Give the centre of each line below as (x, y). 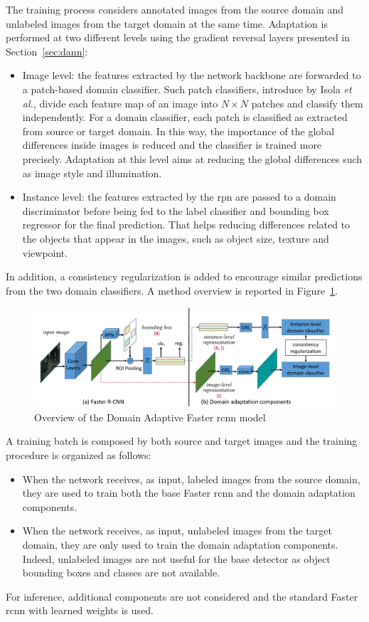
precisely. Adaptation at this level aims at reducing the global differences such (192, 158)
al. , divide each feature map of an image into (120, 103)
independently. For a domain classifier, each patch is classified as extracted (185, 117)
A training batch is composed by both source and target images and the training (182, 441)
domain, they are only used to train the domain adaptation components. (180, 544)
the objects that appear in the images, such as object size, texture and (176, 238)
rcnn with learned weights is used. (80, 610)
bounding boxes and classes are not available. (121, 573)
